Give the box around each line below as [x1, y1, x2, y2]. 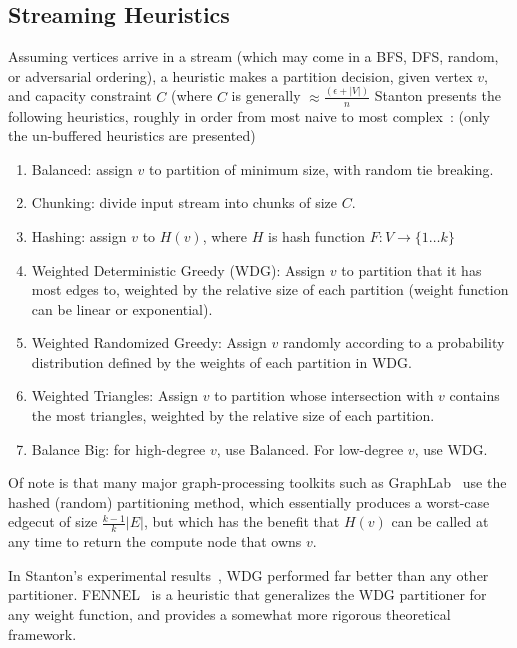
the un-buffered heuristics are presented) [8, 125, 256, 146]
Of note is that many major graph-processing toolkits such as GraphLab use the [8, 472, 507, 493]
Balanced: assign [31, 158, 133, 179]
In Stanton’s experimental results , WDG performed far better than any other [8, 564, 489, 585]
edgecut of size [8, 511, 98, 532]
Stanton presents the [374, 85, 501, 106]
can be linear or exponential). [31, 298, 213, 319]
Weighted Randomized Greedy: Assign [31, 332, 267, 353]
